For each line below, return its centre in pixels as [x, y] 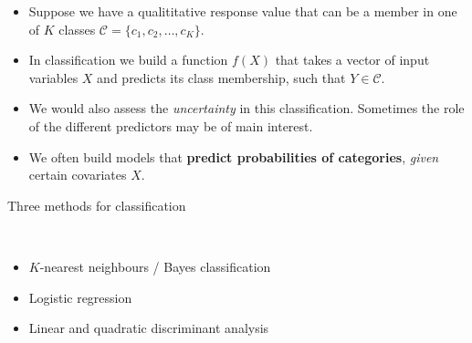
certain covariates [78, 175]
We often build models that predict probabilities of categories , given [234, 156]
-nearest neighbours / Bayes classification [155, 266]
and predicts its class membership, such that [221, 77]
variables [53, 77]
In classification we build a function [128, 60]
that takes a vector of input [352, 60]
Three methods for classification [97, 205]
